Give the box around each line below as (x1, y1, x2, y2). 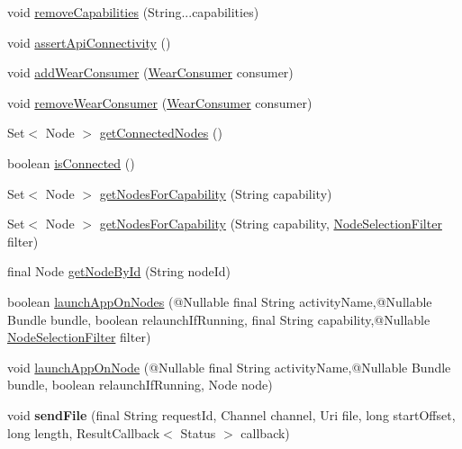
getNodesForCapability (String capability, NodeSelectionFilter (99, 214, 442, 233)
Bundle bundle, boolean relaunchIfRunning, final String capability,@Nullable (7, 310, 430, 328)
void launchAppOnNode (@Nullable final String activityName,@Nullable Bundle (7, 357, 451, 376)
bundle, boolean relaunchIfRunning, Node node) (7, 375, 273, 394)
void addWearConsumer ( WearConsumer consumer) (7, 63, 294, 82)
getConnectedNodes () (99, 123, 222, 142)
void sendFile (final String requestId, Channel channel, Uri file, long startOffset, (7, 405, 456, 424)
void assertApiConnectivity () (7, 32, 171, 51)
